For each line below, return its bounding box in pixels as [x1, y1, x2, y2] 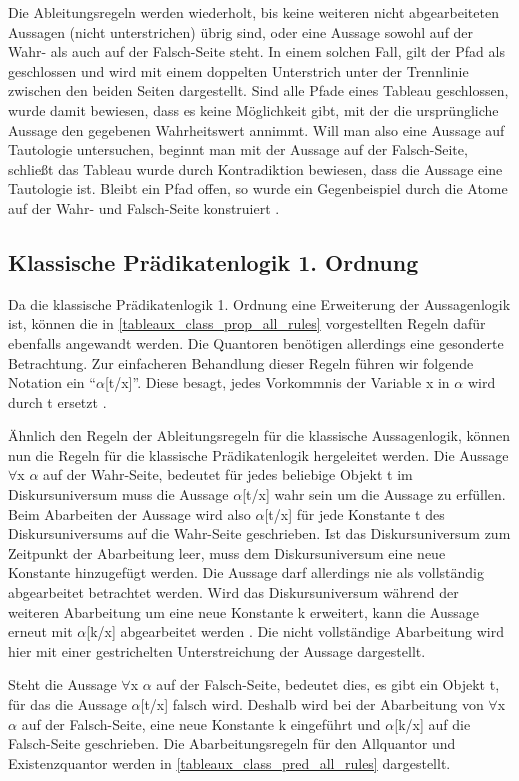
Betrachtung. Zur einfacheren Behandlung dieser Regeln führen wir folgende [8, 352, 474, 373]
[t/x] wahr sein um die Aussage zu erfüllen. [242, 484, 506, 505]
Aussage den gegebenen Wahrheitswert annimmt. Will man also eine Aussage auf [8, 119, 505, 140]
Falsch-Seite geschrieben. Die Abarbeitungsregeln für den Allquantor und [8, 733, 456, 754]
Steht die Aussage [8, 674, 117, 695]
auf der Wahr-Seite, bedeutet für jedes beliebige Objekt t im [43, 464, 413, 485]
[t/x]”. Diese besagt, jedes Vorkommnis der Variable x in [104, 372, 450, 393]
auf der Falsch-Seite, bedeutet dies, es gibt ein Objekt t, [156, 674, 500, 695]
